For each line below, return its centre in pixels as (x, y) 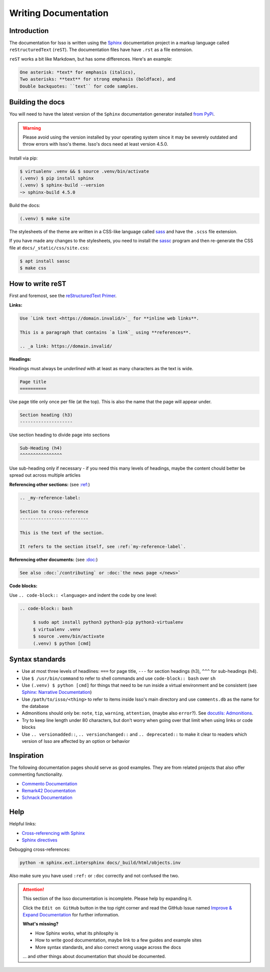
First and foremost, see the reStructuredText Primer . (63, 296)
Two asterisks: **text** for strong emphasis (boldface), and (97, 79)
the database (35, 706)
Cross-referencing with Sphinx (53, 833)
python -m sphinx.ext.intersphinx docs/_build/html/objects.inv (100, 862)
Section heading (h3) (46, 415)
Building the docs (37, 102)
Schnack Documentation (47, 797)
